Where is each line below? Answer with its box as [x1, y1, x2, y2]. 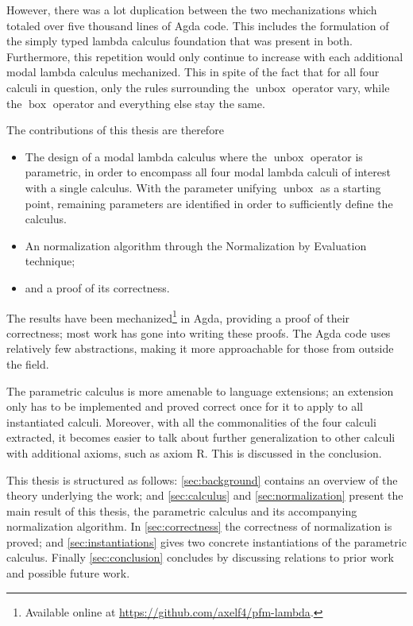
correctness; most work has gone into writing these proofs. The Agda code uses [6, 324, 391, 341]
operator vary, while [292, 79, 390, 95]
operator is [310, 148, 363, 164]
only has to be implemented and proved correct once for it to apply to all [6, 398, 364, 415]
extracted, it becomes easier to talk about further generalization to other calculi [6, 429, 396, 446]
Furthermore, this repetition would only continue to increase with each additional [6, 48, 403, 64]
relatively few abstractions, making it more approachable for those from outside [6, 340, 394, 357]
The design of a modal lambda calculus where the [25, 148, 268, 164]
